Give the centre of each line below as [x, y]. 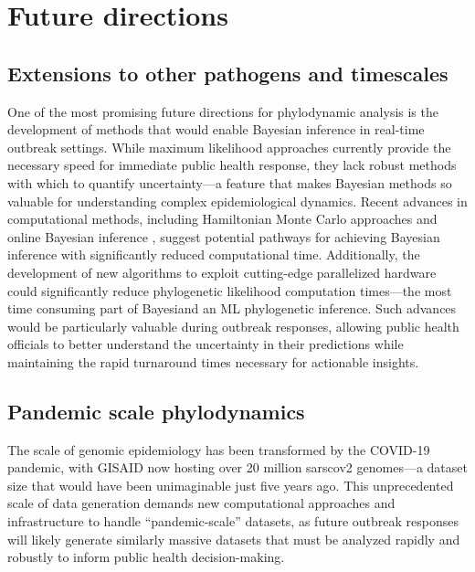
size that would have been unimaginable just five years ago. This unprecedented [231, 485]
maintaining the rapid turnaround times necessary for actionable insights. [213, 361]
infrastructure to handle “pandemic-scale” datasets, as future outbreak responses [233, 521]
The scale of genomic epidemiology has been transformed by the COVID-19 [219, 449]
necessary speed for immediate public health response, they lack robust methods [232, 165]
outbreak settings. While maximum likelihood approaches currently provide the [229, 147]
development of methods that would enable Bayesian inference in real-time [216, 129]
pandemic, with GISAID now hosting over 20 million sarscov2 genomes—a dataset [237, 467]
